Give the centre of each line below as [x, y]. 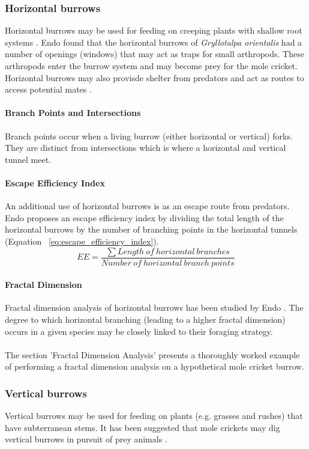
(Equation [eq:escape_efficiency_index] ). [82, 241]
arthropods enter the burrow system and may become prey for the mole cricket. [151, 66]
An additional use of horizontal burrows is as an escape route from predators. [147, 206]
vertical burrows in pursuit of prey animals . [86, 439]
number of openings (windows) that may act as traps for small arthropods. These [154, 54]
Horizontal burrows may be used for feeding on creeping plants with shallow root [154, 30]
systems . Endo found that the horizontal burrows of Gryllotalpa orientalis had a [154, 42]
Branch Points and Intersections [73, 113]
